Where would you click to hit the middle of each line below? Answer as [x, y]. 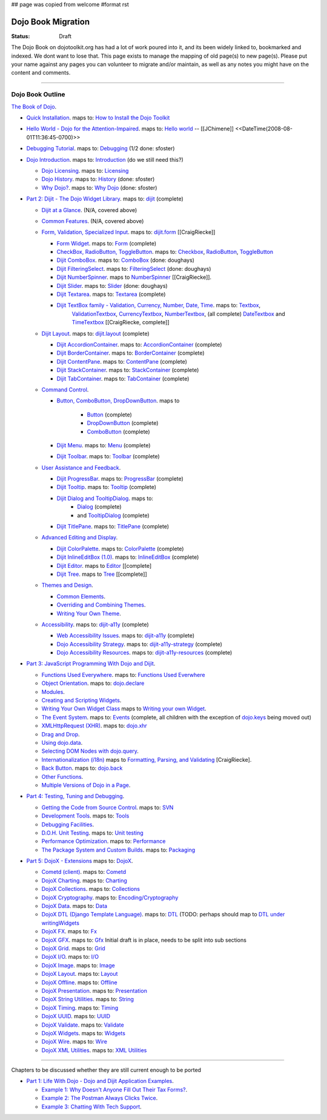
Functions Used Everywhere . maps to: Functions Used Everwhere [123, 675]
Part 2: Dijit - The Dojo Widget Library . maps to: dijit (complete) [105, 199]
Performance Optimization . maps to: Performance [104, 841]
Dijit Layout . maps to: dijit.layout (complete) [95, 333]
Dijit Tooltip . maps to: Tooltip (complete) [107, 487]
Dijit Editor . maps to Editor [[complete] [104, 565]
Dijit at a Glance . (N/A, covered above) [89, 210]
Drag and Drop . [61, 734]
